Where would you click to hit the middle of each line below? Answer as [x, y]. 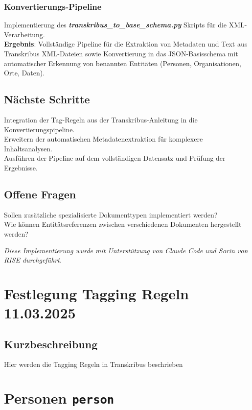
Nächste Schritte [47, 99]
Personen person [59, 398]
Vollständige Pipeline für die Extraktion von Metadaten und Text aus [143, 44]
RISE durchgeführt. [33, 260]
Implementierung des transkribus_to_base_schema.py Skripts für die [115, 25]
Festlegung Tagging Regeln [96, 293]
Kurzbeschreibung [51, 344]
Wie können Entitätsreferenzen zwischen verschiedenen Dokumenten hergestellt [123, 224]
